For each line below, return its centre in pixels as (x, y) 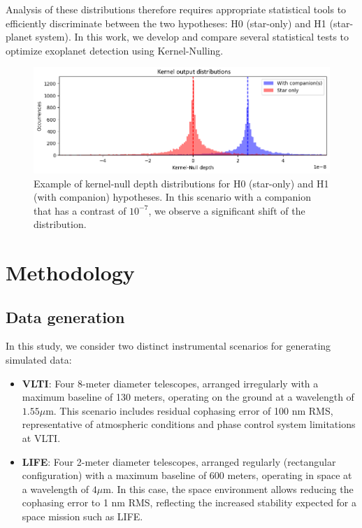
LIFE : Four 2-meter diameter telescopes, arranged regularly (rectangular (179, 461)
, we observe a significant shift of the (227, 210)
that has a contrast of (80, 210)
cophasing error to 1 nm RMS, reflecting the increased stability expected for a (189, 502)
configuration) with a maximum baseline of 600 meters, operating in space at (187, 475)
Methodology (70, 272)
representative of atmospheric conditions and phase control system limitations (189, 424)
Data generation (65, 316)
